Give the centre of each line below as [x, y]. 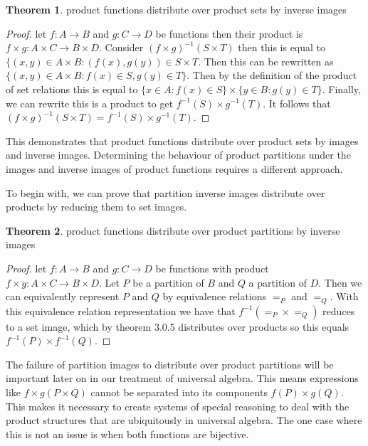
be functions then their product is [229, 33]
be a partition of [168, 282]
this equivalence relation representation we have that [121, 310]
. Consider [121, 47]
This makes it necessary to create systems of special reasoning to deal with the [178, 406]
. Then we [340, 282]
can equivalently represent [63, 296]
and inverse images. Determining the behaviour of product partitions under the [178, 155]
